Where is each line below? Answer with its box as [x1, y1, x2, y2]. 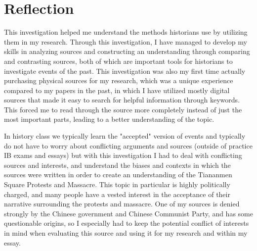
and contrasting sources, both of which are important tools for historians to [4, 55, 233, 66]
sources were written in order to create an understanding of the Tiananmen [4, 169, 232, 180]
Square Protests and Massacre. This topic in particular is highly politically [4, 179, 230, 190]
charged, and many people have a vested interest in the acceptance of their [4, 189, 230, 199]
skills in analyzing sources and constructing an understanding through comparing [4, 46, 250, 56]
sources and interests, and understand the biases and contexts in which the [4, 159, 231, 170]
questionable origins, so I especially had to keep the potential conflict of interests [4, 218, 249, 228]
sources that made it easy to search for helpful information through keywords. [4, 95, 240, 105]
